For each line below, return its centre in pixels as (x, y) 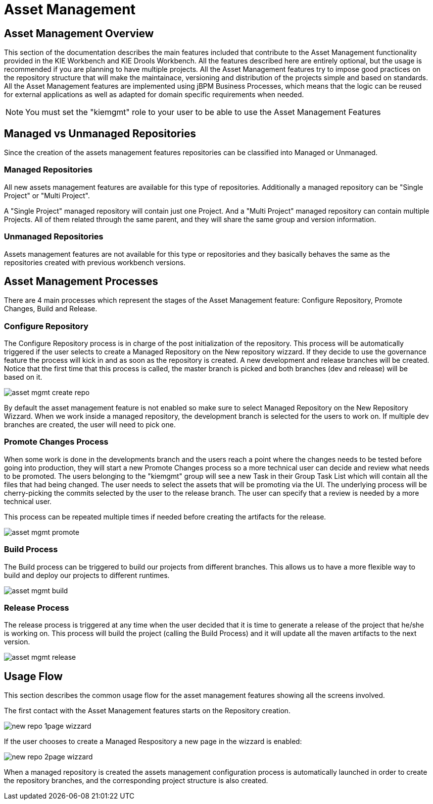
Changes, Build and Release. (51, 309)
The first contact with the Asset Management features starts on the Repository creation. (147, 711)
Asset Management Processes (81, 281)
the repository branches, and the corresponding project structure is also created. (136, 781)
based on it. (23, 377)
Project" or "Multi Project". (47, 195)
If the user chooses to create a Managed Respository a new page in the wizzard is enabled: (153, 742)
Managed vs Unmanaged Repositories (100, 133)
